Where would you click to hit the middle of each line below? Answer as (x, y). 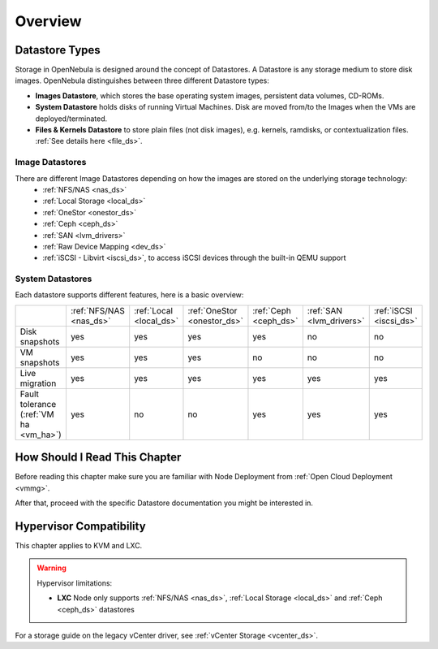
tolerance (38, 404)
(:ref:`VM (37, 414)
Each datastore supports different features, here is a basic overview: (129, 295)
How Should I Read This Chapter (98, 458)
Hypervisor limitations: (75, 583)
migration (38, 383)
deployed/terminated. (71, 119)
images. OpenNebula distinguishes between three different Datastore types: (142, 80)
